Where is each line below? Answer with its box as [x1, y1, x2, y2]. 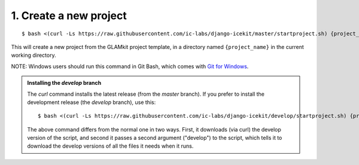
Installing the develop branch [27, 80, 102, 87]
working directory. [11, 51, 56, 59]
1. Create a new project [11, 9, 127, 22]
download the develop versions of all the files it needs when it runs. [27, 142, 194, 149]
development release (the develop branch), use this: [27, 99, 156, 106]
